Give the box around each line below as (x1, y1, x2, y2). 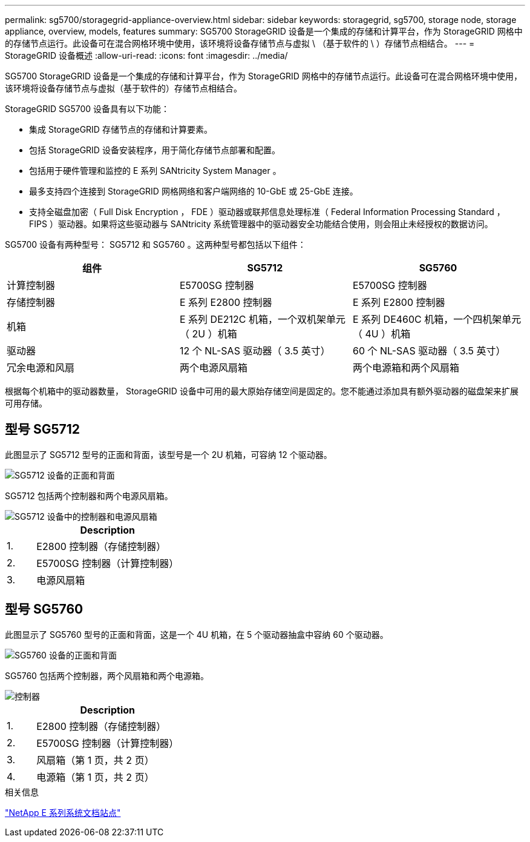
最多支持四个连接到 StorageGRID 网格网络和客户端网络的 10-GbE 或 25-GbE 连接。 (29, 186, 358, 196)
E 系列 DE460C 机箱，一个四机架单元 (352, 313, 522, 325)
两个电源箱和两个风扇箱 (352, 362, 459, 374)
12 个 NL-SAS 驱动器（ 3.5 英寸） (179, 345, 330, 357)
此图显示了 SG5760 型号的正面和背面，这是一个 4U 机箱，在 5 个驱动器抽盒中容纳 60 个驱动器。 (5, 629, 388, 640)
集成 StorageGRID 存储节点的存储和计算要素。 (29, 124, 212, 134)
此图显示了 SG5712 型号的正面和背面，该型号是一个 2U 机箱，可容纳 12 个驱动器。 (5, 449, 332, 460)
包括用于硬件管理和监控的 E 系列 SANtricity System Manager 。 (29, 165, 281, 176)
